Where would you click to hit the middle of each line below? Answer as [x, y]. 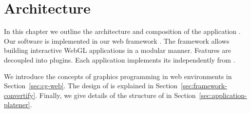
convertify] [20, 95]
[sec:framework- [204, 86]
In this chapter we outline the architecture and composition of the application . [122, 31]
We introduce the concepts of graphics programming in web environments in [118, 76]
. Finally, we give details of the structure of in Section [116, 95]
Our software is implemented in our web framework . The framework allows [117, 40]
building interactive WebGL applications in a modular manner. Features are [118, 50]
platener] [17, 105]
